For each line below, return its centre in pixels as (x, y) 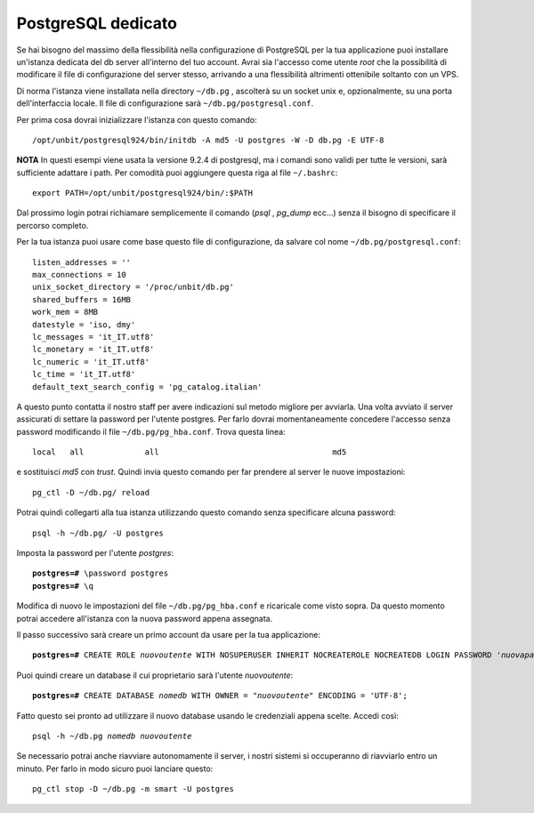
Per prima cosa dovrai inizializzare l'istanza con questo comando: (137, 119)
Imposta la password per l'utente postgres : (95, 553)
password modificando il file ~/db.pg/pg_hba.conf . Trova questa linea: (151, 431)
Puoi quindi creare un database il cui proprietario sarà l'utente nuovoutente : (155, 675)
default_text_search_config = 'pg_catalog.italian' (147, 386)
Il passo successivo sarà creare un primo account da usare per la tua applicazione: (168, 635)
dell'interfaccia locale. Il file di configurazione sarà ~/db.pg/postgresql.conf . (165, 103)
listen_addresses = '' (82, 262)
